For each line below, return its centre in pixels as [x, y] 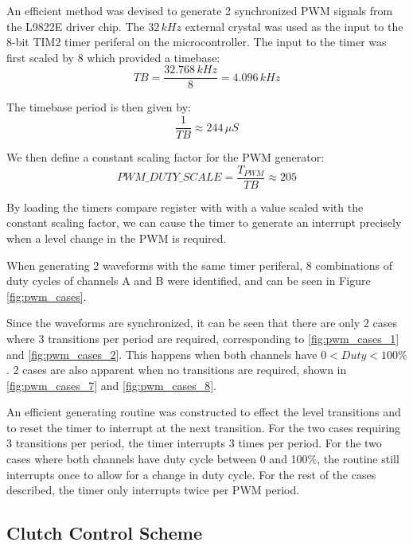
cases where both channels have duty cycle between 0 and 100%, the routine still [203, 459]
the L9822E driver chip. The [76, 26]
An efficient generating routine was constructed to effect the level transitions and [204, 412]
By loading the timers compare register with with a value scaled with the [185, 207]
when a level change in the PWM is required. [117, 238]
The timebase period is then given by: [99, 107]
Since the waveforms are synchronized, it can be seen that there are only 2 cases [202, 323]
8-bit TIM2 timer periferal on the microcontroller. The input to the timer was [197, 42]
